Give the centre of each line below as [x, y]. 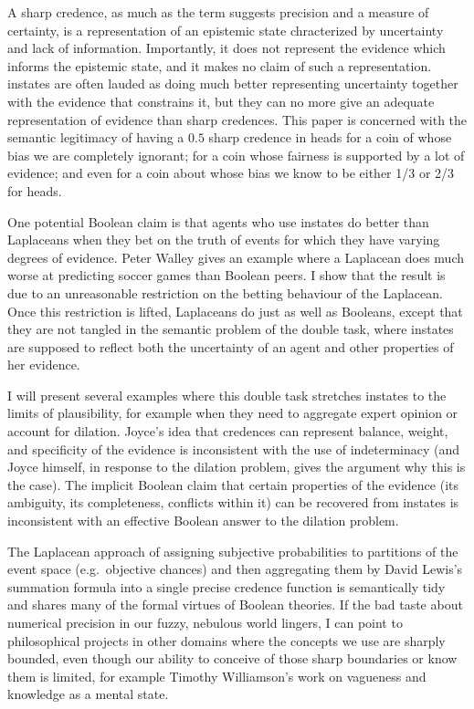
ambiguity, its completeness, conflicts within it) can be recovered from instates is [233, 502]
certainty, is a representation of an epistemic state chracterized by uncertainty [226, 30]
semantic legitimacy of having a [96, 137]
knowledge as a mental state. [88, 694]
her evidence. [44, 365]
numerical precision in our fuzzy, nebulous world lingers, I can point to [205, 622]
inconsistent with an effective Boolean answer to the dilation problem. [203, 521]
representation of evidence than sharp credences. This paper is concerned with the [237, 119]
